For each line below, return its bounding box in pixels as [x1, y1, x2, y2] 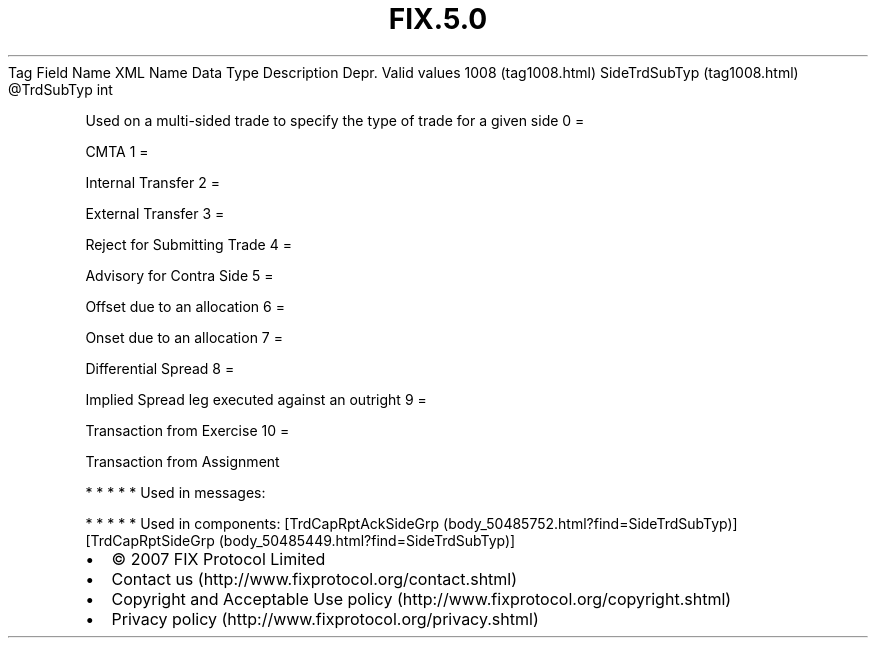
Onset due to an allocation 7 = [85, 328, 283, 346]
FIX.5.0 [388, 2, 488, 36]
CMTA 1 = [85, 142, 149, 160]
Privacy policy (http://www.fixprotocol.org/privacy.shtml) [111, 608, 539, 629]
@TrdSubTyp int [8, 80, 113, 98]
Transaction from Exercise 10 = [85, 421, 290, 439]
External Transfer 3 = [85, 204, 225, 222]
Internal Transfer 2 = [85, 173, 220, 191]
